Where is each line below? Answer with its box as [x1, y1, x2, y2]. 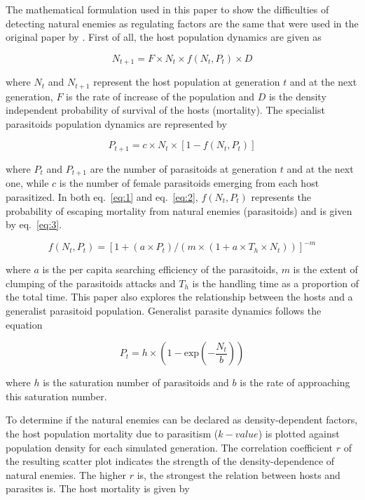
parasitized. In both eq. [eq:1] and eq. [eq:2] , [6, 189, 198, 204]
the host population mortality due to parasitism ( [6, 426, 219, 440]
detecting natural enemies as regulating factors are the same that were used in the [6, 15, 359, 30]
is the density [268, 88, 326, 103]
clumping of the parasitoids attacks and [6, 275, 176, 290]
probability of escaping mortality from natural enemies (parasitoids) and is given [6, 203, 352, 218]
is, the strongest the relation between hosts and [137, 467, 340, 482]
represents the [251, 189, 311, 204]
